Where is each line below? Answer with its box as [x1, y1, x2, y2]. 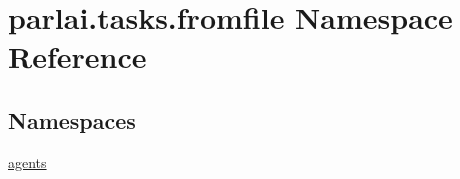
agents [8, 151, 47, 172]
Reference [8, 36, 147, 77]
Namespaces [8, 104, 136, 135]
